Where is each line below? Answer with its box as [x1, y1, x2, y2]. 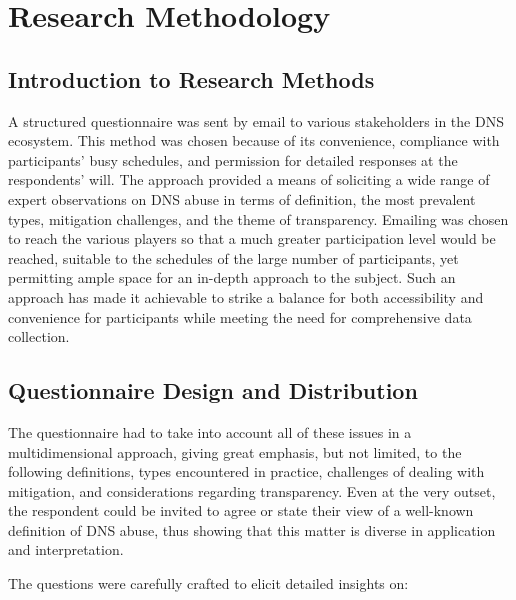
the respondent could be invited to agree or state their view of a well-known [8, 500, 474, 521]
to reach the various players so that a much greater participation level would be [8, 228, 496, 249]
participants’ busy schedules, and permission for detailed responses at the [8, 149, 458, 170]
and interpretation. [8, 539, 124, 560]
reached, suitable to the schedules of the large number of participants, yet [8, 247, 459, 268]
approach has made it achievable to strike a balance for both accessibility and [8, 286, 484, 307]
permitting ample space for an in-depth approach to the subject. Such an [8, 267, 456, 288]
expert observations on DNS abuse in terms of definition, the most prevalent [8, 188, 476, 209]
